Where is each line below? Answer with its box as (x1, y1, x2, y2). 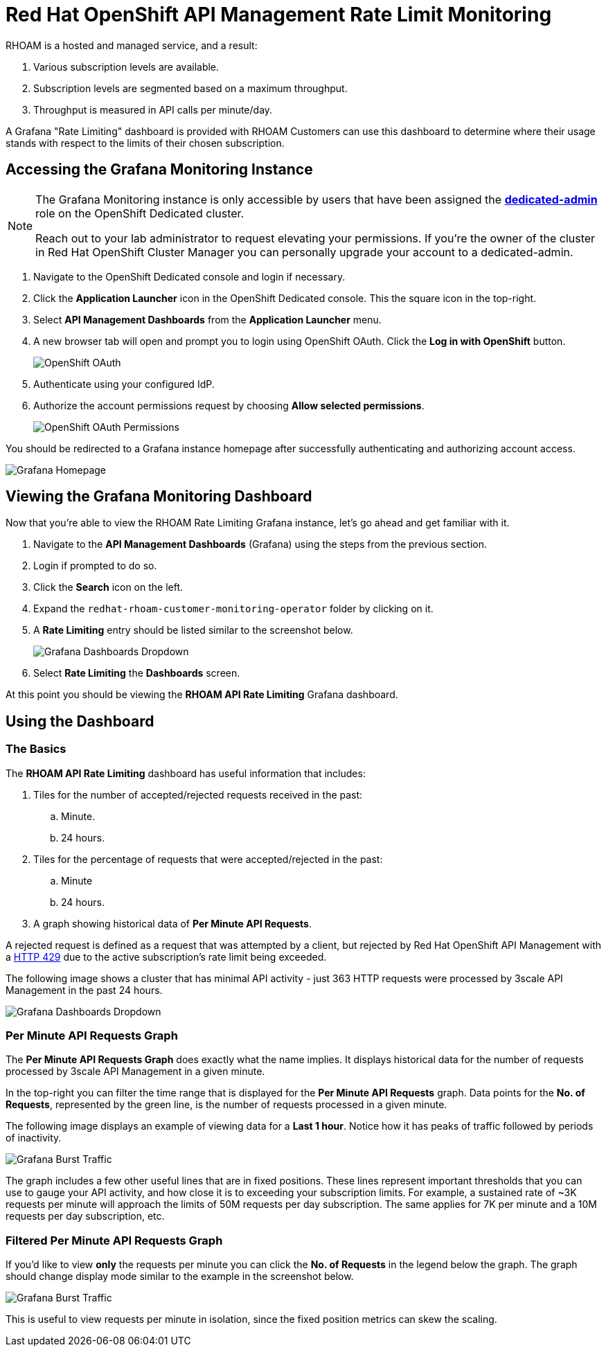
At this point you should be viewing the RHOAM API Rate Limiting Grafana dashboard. (6, 688, 398, 701)
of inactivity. (6, 1132, 62, 1144)
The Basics (6, 742, 66, 756)
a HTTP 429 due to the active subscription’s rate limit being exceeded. (6, 950, 327, 963)
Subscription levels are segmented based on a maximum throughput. (33, 82, 348, 94)
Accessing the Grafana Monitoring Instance (6, 161, 313, 179)
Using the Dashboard (6, 712, 154, 730)
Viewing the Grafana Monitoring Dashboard (6, 488, 312, 506)
